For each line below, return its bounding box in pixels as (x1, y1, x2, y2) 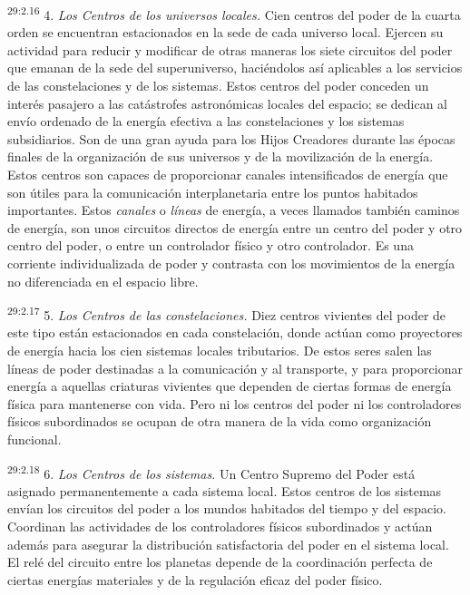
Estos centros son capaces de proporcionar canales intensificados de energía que (7, 165, 448, 183)
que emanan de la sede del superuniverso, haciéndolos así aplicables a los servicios (7, 58, 463, 77)
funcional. (7, 429, 62, 448)
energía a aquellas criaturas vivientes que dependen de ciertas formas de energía (7, 376, 452, 395)
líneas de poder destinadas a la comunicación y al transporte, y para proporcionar (7, 358, 463, 377)
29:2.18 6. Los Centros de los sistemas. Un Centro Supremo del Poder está (7, 461, 416, 483)
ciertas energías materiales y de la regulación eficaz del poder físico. (7, 570, 383, 589)
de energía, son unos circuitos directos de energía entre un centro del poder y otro (7, 218, 463, 237)
